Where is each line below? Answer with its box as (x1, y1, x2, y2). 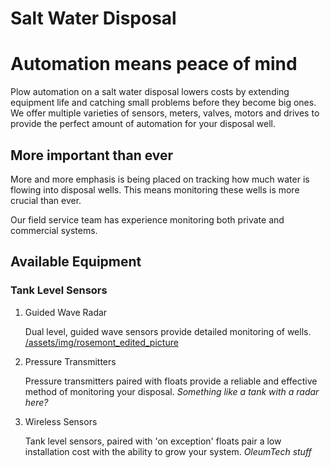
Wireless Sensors (24, 415, 98, 427)
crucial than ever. (10, 194, 82, 206)
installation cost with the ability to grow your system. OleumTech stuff (24, 445, 312, 457)
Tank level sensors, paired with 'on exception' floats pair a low (24, 435, 282, 447)
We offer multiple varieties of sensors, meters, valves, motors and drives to (10, 107, 320, 119)
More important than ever (10, 147, 174, 164)
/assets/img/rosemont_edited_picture (24, 336, 179, 348)
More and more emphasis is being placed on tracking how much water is (10, 173, 310, 185)
